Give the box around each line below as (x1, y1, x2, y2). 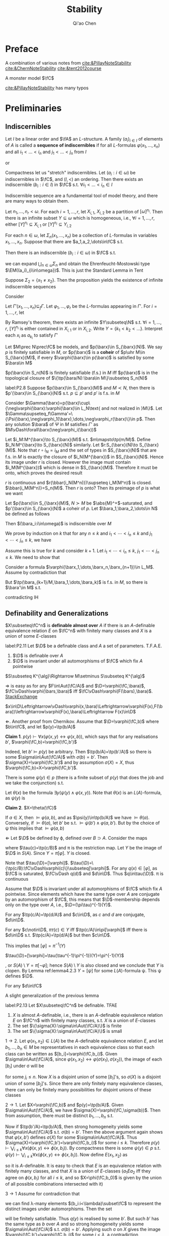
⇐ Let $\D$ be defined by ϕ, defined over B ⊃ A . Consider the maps (5, 835, 147, 841)
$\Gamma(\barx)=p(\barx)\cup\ (25, 400, 91, 406)
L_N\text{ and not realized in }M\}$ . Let (81, 405, 162, 411)
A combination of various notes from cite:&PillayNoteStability (5, 59, 132, 66)
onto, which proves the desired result (5, 470, 82, 476)
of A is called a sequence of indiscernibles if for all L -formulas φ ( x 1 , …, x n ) (5, 142, 160, 150)
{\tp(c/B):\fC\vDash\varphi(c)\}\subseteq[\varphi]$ (5, 865, 110, 871)
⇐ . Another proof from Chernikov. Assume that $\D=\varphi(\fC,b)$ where (5, 718, 159, 724)
